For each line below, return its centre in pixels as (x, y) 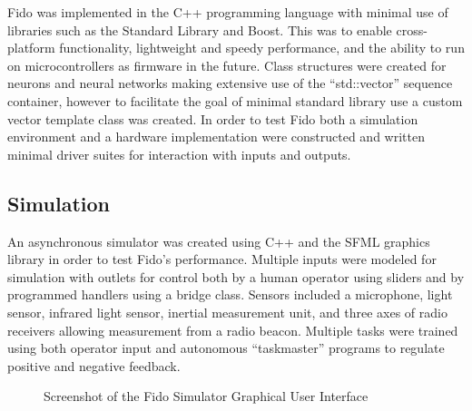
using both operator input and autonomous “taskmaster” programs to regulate (226, 348)
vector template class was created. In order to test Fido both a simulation (213, 118)
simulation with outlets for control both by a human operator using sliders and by (236, 276)
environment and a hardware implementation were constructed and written (216, 137)
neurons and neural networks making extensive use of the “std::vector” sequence (230, 83)
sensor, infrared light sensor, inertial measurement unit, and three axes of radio (227, 312)
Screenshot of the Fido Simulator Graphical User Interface (206, 396)
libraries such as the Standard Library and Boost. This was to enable (200, 29)
